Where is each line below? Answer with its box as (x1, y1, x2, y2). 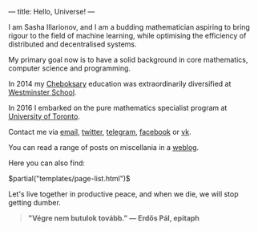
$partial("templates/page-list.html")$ (8, 174, 131, 183)
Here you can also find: (8, 158, 86, 168)
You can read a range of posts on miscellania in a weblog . (8, 143, 200, 152)
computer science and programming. (8, 63, 131, 73)
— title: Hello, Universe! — (8, 7, 95, 16)
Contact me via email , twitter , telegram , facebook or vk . (8, 128, 191, 136)
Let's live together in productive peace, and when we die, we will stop (8, 189, 239, 199)
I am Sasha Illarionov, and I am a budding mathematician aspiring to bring (8, 22, 251, 31)
